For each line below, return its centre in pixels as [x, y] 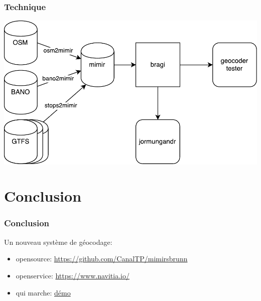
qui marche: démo [43, 292]
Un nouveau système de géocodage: [58, 242]
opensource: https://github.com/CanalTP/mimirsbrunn [102, 259]
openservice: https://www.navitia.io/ [73, 275]
